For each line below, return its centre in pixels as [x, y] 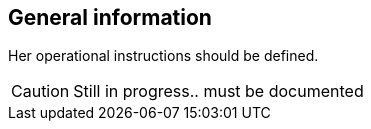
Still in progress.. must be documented [218, 91]
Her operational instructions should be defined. [163, 56]
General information [110, 17]
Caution [40, 91]
